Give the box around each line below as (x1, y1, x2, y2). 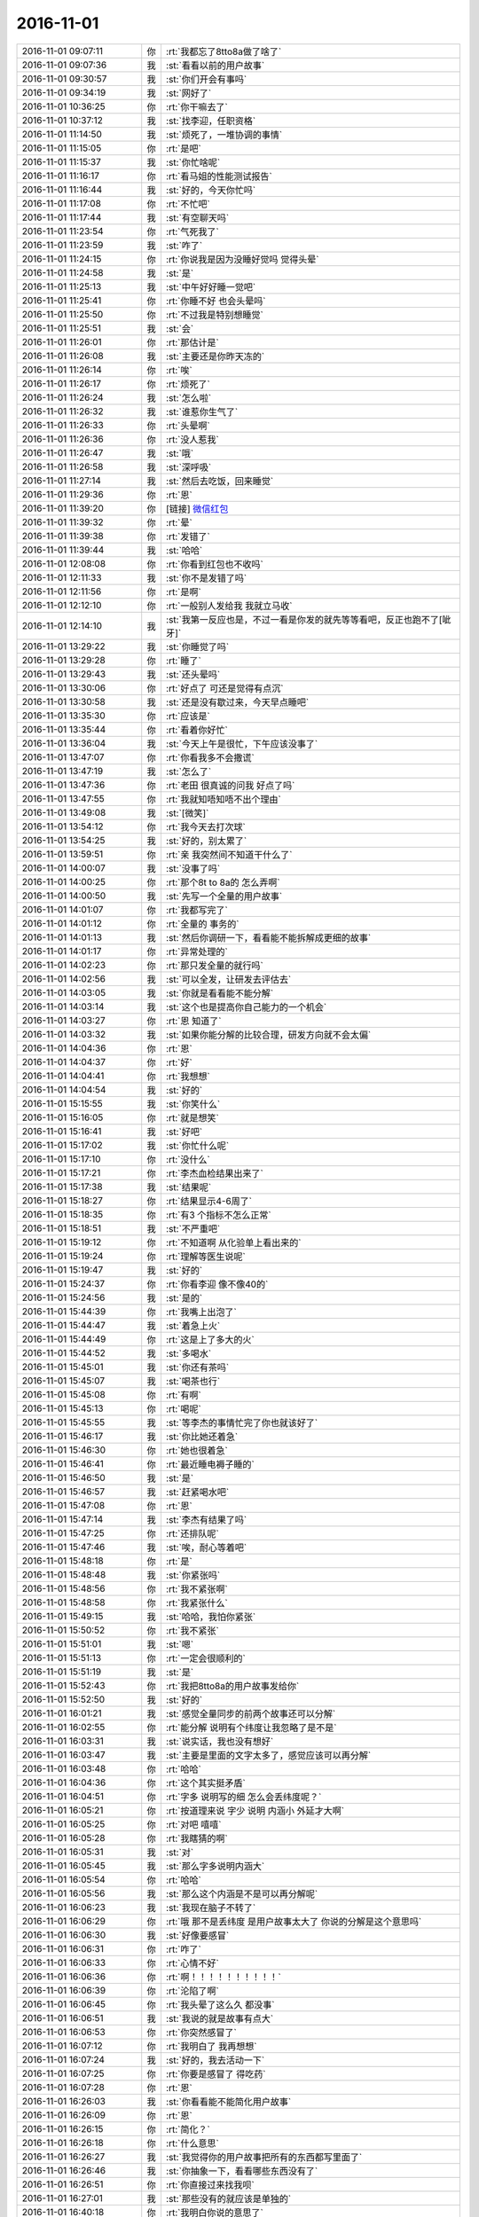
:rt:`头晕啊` (165, 419, 210, 432)
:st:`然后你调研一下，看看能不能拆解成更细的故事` (165, 931, 372, 944)
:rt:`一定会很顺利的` (165, 1652, 246, 1665)
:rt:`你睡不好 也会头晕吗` (165, 294, 266, 307)
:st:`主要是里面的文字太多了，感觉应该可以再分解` (165, 1749, 372, 1761)
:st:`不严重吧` (165, 1222, 221, 1234)
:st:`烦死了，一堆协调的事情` (165, 129, 283, 141)
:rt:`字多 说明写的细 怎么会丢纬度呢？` (165, 1790, 322, 1803)
